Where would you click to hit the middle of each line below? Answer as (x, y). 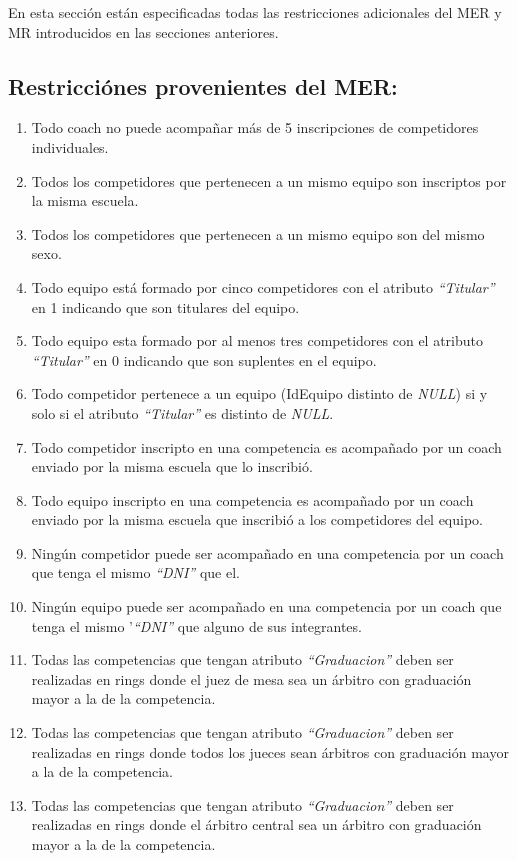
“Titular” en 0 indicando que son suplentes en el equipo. (204, 359)
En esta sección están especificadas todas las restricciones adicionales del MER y (255, 12)
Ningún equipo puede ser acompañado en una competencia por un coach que (266, 606)
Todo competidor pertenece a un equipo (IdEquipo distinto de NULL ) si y (259, 393)
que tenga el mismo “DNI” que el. (135, 572)
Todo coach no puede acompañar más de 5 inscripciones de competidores (255, 127)
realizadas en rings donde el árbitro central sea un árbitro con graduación (256, 824)
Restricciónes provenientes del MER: (203, 85)
